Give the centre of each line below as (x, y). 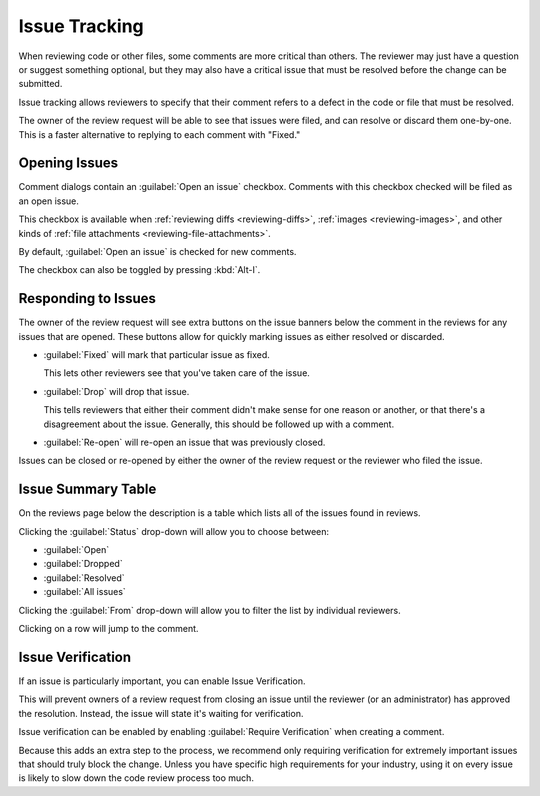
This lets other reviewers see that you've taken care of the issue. (176, 373)
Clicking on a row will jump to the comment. (108, 629)
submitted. (40, 84)
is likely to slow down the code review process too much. (136, 778)
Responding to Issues (87, 298)
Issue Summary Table (87, 489)
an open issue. (49, 201)
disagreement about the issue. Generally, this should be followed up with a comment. (219, 424)
